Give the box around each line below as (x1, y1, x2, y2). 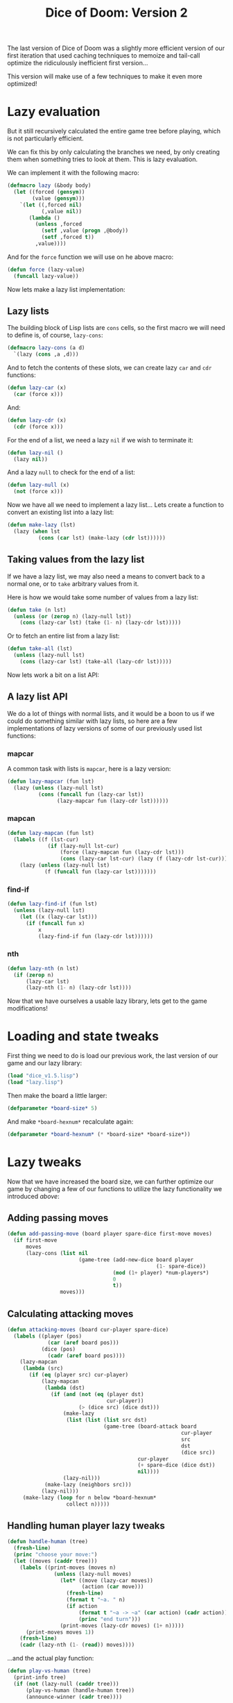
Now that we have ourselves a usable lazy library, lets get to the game (7, 997, 207, 1005)
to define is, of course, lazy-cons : (7, 331, 103, 340)
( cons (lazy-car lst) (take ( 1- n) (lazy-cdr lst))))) (19, 620, 182, 626)
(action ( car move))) (81, 1584, 144, 1590)
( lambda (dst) (44, 1384, 85, 1391)
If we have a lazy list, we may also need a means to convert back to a (7, 572, 205, 581)
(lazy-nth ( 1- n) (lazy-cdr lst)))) (25, 984, 132, 991)
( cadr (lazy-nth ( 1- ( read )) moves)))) (19, 1641, 135, 1649)
